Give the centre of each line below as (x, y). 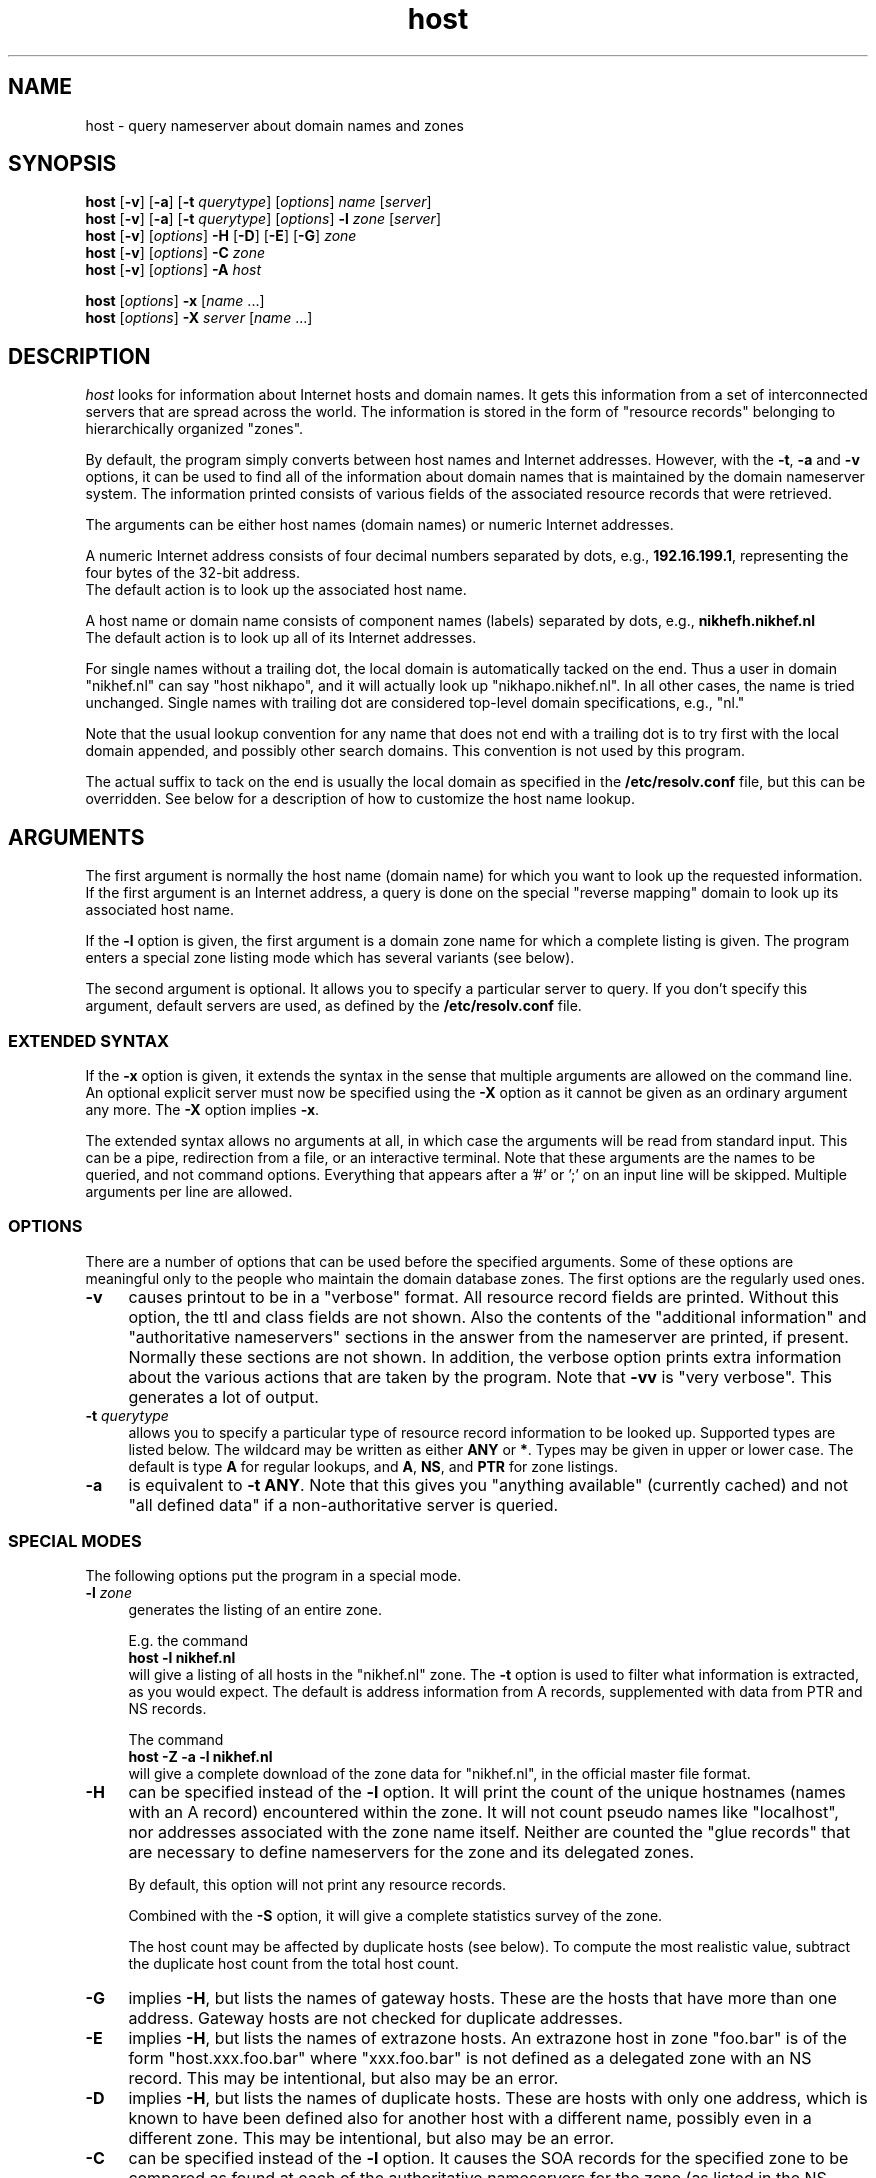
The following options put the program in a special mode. (273, 1576)
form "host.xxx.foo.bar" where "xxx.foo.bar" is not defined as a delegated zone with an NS (470, 2058)
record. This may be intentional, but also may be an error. (343, 2078)
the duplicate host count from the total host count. (293, 1964)
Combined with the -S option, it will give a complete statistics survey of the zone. (395, 1916)
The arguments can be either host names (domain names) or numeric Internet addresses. (379, 525)
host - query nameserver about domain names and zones (274, 125)
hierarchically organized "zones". (194, 429)
